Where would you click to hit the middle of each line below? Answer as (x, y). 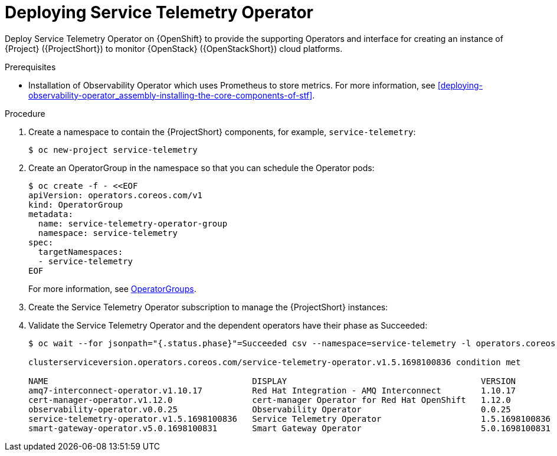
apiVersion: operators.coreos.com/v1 (116, 195)
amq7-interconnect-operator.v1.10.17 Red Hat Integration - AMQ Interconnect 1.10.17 (272, 390)
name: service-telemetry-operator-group (133, 223)
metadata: (51, 214)
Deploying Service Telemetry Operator (159, 12)
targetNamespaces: (81, 252)
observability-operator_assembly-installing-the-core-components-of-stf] (171, 95)
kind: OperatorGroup (76, 204)
